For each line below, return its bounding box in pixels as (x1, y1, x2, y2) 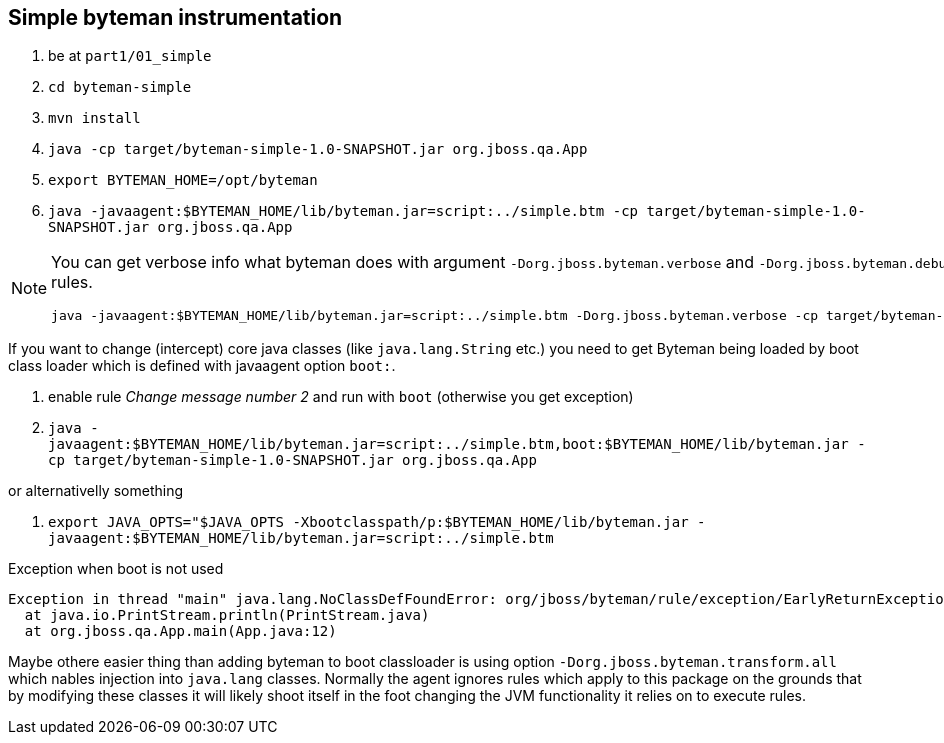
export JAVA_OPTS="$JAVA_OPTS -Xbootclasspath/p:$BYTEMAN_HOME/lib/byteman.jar (48, 514, 689, 531)
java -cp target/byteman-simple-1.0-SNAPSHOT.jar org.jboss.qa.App (48, 141, 588, 158)
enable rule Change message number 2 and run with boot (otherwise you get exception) (48, 388, 634, 406)
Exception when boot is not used (8, 560, 224, 578)
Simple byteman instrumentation (8, 5, 343, 30)
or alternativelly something (8, 482, 183, 500)
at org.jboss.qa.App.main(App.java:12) (24, 623, 337, 640)
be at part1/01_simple (48, 47, 212, 65)
